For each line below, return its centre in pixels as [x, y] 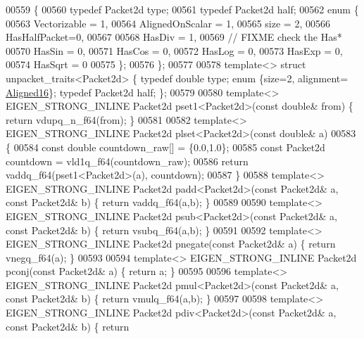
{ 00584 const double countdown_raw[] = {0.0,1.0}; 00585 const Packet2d [165, 147]
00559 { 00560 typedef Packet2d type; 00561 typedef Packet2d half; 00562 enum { [182, 9]
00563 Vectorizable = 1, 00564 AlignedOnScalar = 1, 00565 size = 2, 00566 [168, 23]
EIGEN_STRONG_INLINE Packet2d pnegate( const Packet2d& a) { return [171, 244]
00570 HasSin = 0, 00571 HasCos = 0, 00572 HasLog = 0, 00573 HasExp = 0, [174, 50]
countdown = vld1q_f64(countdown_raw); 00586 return [127, 161]
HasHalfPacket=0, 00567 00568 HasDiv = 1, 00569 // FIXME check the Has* [174, 37]
